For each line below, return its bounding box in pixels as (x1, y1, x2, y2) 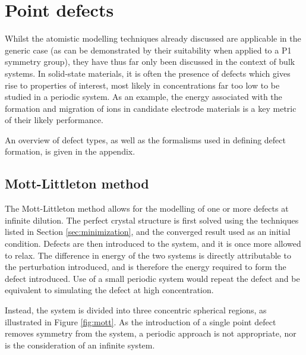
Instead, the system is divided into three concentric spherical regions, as (5, 304, 267, 316)
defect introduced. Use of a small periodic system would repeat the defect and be (5, 272, 300, 284)
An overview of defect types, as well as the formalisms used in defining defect (5, 133, 286, 146)
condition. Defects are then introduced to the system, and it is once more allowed (5, 237, 301, 250)
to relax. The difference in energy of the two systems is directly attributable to (5, 249, 291, 261)
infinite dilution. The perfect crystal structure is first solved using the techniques (5, 213, 299, 226)
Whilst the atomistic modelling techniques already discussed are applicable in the (5, 32, 301, 45)
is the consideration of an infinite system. (5, 338, 155, 351)
